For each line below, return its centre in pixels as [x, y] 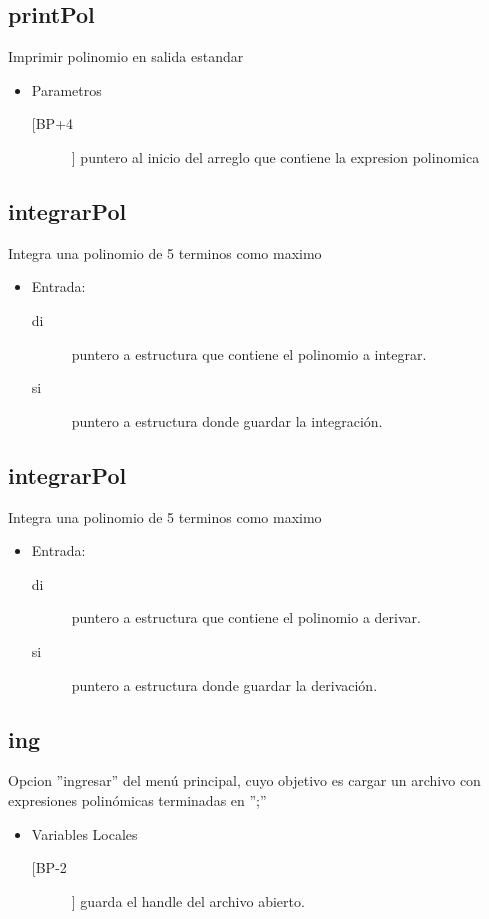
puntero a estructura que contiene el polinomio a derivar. [246, 617]
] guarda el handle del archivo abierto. [188, 900]
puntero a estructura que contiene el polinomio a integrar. [249, 353]
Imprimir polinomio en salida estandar [126, 56]
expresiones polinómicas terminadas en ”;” [137, 799]
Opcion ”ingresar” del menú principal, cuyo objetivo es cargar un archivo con [244, 780]
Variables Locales [84, 833]
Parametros [66, 89]
